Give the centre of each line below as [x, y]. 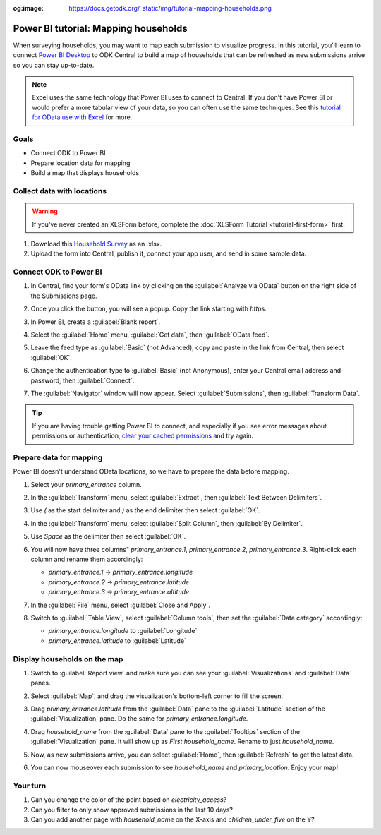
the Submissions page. [64, 296]
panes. [41, 683]
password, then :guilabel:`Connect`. [83, 380]
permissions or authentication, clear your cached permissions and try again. [143, 436]
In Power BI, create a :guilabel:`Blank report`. [96, 322]
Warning [45, 211]
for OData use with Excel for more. [82, 117]
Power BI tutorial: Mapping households [100, 28]
